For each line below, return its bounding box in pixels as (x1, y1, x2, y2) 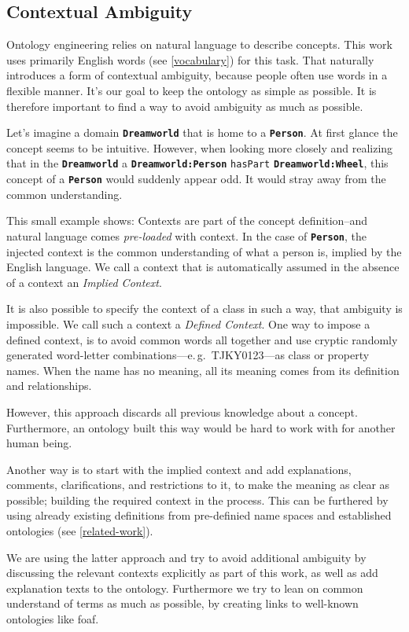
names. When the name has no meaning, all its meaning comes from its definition (6, 362, 400, 378)
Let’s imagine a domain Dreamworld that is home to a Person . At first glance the (6, 124, 398, 141)
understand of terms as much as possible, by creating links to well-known (6, 595, 359, 612)
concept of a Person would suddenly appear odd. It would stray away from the (6, 171, 386, 187)
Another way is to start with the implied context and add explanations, (6, 461, 352, 477)
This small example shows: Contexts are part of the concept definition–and (6, 212, 367, 229)
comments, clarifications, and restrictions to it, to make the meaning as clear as (6, 476, 390, 493)
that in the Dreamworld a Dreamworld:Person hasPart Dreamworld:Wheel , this (6, 155, 389, 171)
